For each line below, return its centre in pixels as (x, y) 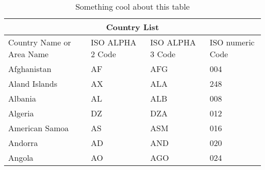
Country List (132, 27)
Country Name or (40, 42)
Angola (21, 157)
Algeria (21, 113)
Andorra (23, 143)
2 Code (103, 54)
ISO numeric (232, 42)
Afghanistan (30, 69)
